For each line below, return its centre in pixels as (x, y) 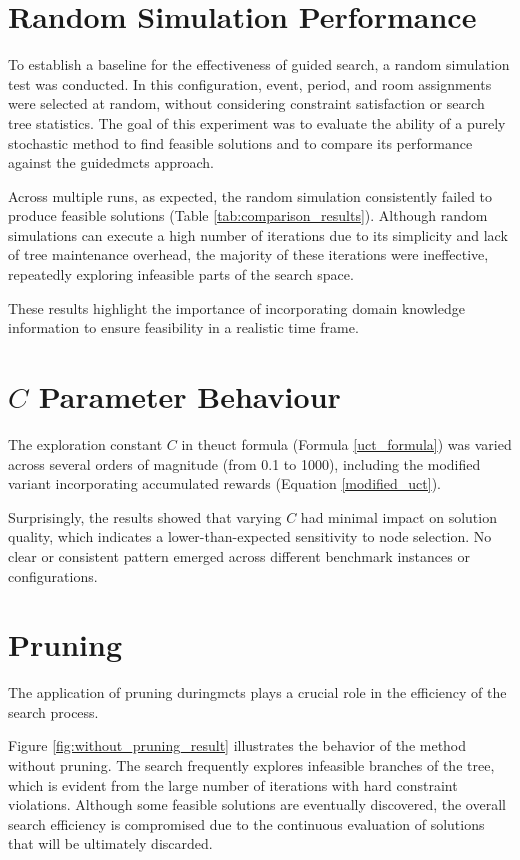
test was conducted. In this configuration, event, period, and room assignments (250, 83)
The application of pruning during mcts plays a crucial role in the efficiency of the (257, 692)
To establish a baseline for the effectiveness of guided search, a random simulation (259, 64)
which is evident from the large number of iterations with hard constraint (233, 784)
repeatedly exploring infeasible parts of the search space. (181, 274)
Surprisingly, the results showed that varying (145, 516)
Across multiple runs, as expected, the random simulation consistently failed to (250, 195)
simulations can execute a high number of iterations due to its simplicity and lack (258, 234)
